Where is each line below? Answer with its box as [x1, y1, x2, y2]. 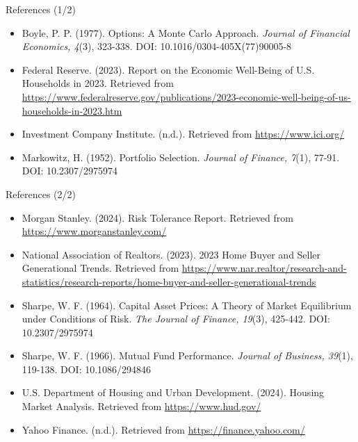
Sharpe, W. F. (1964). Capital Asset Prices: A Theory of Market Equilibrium [22, 297, 352, 312]
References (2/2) [6, 186, 76, 201]
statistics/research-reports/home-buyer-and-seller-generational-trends [22, 274, 316, 288]
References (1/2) [6, 2, 76, 16]
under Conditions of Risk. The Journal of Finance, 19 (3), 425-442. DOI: [22, 311, 330, 326]
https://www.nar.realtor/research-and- [181, 261, 347, 275]
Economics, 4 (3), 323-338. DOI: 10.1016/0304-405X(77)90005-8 [22, 39, 292, 54]
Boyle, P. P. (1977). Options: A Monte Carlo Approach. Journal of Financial [22, 25, 350, 40]
